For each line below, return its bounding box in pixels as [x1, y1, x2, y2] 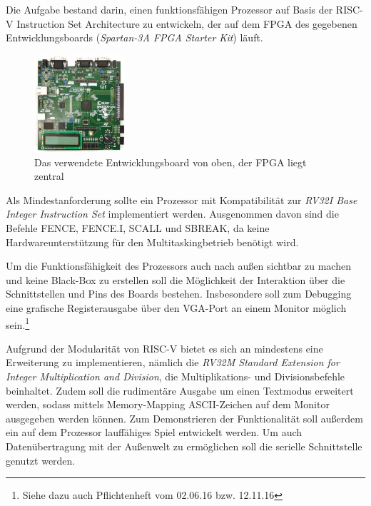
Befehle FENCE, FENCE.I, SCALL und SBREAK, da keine [6, 220, 270, 235]
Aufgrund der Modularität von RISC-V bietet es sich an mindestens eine [6, 340, 323, 355]
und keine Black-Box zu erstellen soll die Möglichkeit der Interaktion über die [6, 272, 345, 287]
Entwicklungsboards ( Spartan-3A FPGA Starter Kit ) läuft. [6, 30, 263, 45]
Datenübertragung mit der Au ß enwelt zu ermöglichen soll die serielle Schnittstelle [6, 438, 362, 453]
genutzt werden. [6, 452, 76, 467]
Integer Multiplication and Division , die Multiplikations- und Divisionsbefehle [6, 368, 345, 383]
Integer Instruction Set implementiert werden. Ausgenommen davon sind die [6, 206, 339, 221]
